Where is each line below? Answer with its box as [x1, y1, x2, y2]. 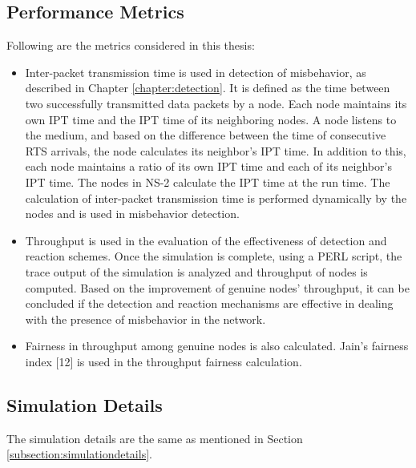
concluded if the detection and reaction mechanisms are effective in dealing [25, 295, 394, 312]
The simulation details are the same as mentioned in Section [6, 430, 303, 446]
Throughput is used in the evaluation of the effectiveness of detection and [25, 232, 387, 248]
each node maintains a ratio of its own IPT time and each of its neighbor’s [25, 158, 392, 175]
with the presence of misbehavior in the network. [25, 310, 266, 327]
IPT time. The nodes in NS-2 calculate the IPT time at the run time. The [25, 173, 390, 190]
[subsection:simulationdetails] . [6, 446, 152, 462]
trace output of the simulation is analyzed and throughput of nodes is [25, 263, 368, 280]
